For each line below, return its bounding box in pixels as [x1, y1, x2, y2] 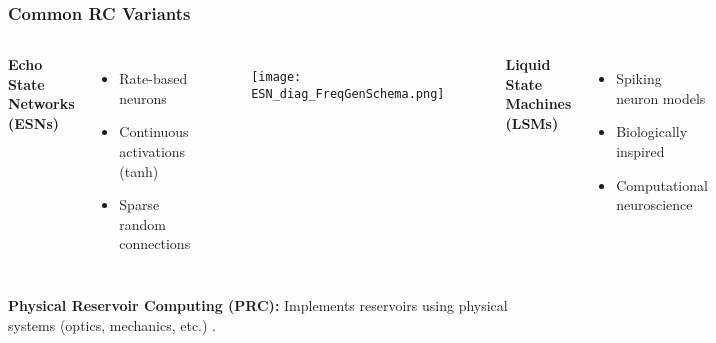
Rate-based [119, 68, 188, 89]
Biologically [616, 121, 688, 142]
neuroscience [616, 194, 693, 215]
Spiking [616, 68, 662, 89]
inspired [616, 141, 665, 161]
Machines [505, 93, 572, 114]
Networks [8, 93, 75, 114]
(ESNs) [8, 113, 60, 133]
